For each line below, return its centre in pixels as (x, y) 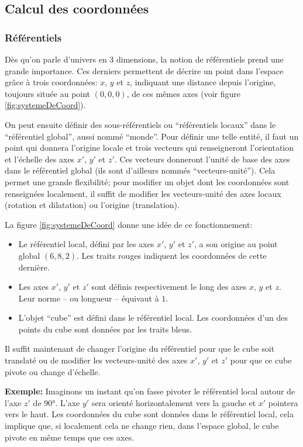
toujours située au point (48, 93)
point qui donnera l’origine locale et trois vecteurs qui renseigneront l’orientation (149, 148)
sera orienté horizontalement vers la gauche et (174, 402)
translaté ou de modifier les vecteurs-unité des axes (96, 360)
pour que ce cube (261, 360)
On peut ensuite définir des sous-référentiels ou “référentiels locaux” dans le (140, 124)
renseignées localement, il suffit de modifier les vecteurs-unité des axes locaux (143, 193)
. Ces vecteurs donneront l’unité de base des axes (202, 159)
